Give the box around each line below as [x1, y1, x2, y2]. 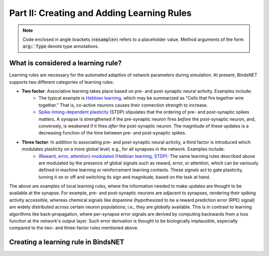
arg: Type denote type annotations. [22, 43, 99, 49]
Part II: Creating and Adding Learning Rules [9, 7, 192, 18]
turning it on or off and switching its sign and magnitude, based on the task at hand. [38, 174, 211, 180]
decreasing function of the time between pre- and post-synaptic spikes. [38, 130, 186, 136]
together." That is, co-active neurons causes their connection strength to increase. [38, 102, 208, 108]
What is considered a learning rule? [9, 59, 122, 67]
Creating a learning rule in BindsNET [9, 238, 125, 247]
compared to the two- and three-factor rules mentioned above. [9, 225, 139, 231]
